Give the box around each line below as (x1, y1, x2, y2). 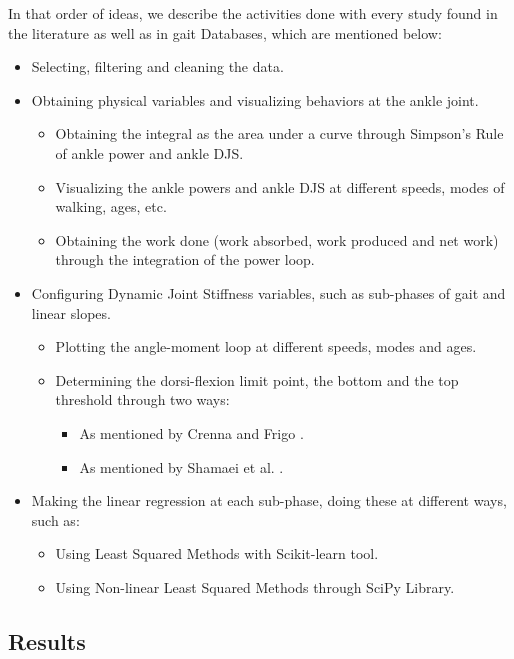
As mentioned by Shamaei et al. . (79, 456, 284, 477)
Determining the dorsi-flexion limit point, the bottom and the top (55, 369, 459, 390)
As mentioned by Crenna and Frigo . (79, 422, 304, 443)
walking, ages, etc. (55, 196, 167, 217)
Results (8, 625, 86, 656)
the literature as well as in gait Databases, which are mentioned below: (8, 22, 442, 43)
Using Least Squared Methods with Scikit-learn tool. (55, 543, 379, 564)
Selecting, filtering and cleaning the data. (31, 56, 284, 77)
